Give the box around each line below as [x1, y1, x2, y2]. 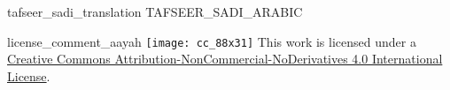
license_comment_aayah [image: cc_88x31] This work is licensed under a [7, 32, 416, 50]
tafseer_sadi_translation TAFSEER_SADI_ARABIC [7, 3, 303, 20]
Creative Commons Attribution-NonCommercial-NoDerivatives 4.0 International [7, 49, 443, 68]
